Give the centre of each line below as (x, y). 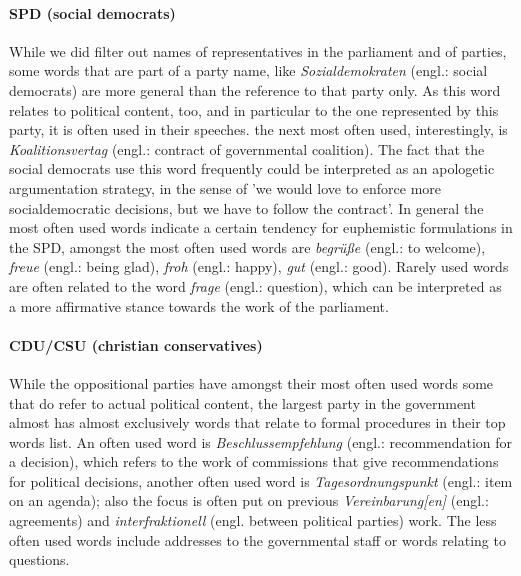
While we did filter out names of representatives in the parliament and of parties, (258, 50)
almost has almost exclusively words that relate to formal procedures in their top (257, 422)
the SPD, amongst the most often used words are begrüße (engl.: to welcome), (247, 246)
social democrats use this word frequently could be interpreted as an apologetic (252, 168)
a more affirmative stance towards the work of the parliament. (199, 305)
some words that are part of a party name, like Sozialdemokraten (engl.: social (248, 70)
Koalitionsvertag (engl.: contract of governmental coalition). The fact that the (247, 148)
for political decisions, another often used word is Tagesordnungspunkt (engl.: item (261, 480)
